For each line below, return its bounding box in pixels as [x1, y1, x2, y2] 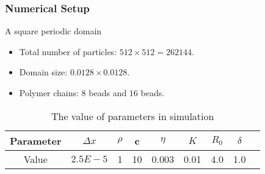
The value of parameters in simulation [51, 108, 214, 123]
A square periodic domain [5, 25, 102, 37]
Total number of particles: [19, 45, 117, 58]
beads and [89, 86, 127, 99]
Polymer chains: [19, 86, 79, 99]
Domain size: [19, 66, 68, 78]
